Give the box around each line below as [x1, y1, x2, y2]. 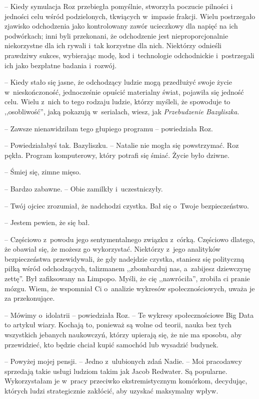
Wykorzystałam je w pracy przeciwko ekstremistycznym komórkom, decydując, [4, 375, 247, 386]
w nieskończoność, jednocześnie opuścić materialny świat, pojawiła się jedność [4, 86, 244, 97]
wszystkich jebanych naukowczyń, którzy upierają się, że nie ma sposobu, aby [4, 329, 242, 340]
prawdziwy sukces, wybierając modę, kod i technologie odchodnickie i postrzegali [4, 50, 254, 60]
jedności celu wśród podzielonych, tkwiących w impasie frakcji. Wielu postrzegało [4, 11, 255, 21]
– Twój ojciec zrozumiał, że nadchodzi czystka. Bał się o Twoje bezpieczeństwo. [4, 200, 249, 211]
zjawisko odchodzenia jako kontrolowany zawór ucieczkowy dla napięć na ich [4, 21, 238, 31]
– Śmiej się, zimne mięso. [4, 166, 81, 177]
